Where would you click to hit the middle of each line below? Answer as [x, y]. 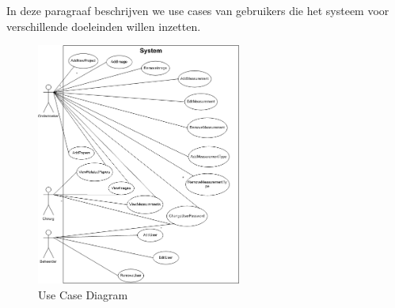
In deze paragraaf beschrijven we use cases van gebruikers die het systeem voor [198, 10]
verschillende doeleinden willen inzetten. [104, 26]
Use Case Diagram [83, 294]
